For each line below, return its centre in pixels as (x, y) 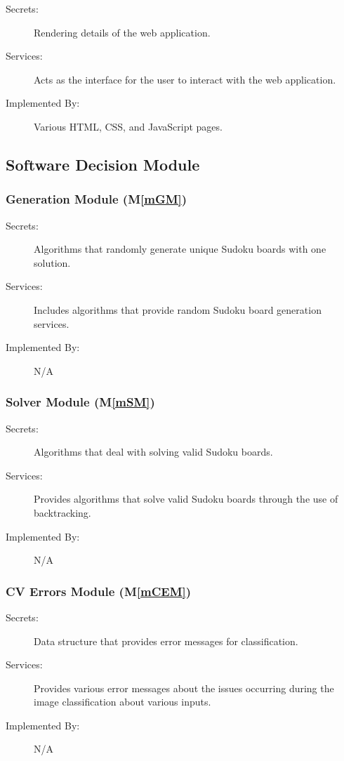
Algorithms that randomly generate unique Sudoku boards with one (180, 249)
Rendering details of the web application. (122, 32)
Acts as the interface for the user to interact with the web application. (185, 79)
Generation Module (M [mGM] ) (97, 199)
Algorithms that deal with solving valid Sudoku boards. (153, 452)
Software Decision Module (103, 164)
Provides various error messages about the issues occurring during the (184, 688)
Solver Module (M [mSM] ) (80, 402)
